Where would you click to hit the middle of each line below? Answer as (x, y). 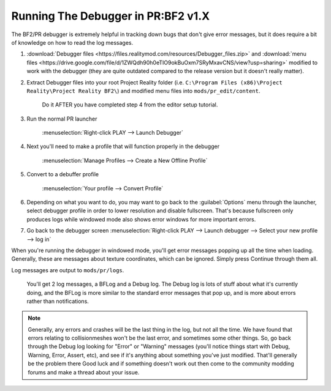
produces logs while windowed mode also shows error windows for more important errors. (141, 219)
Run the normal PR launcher (62, 119)
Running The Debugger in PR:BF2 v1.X (111, 16)
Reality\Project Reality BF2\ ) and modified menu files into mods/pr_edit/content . (143, 91)
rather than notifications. (58, 301)
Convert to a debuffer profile (63, 174)
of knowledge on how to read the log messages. (72, 42)
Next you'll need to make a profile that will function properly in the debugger (123, 146)
